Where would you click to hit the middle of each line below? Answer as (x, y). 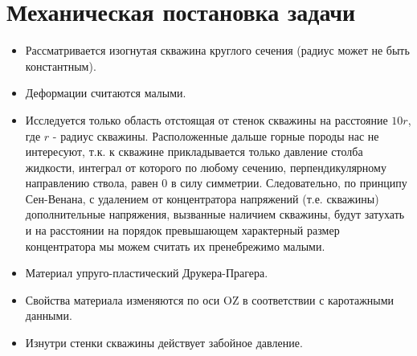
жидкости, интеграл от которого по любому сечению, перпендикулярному (206, 167)
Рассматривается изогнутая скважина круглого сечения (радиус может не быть (217, 50)
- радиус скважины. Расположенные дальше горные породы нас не (216, 135)
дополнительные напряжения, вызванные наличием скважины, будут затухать (215, 214)
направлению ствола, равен (92, 183)
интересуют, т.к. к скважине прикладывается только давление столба (194, 151)
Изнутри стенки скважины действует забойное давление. (164, 343)
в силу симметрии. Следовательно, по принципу (289, 183)
